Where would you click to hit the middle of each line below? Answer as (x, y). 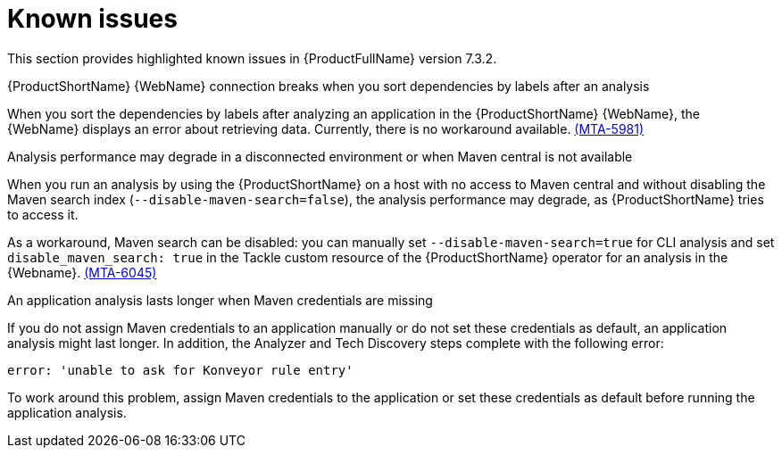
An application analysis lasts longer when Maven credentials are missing (220, 300)
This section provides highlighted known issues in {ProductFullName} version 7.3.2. (252, 58)
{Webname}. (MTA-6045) (82, 272)
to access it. (43, 214)
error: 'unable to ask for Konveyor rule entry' (180, 370)
